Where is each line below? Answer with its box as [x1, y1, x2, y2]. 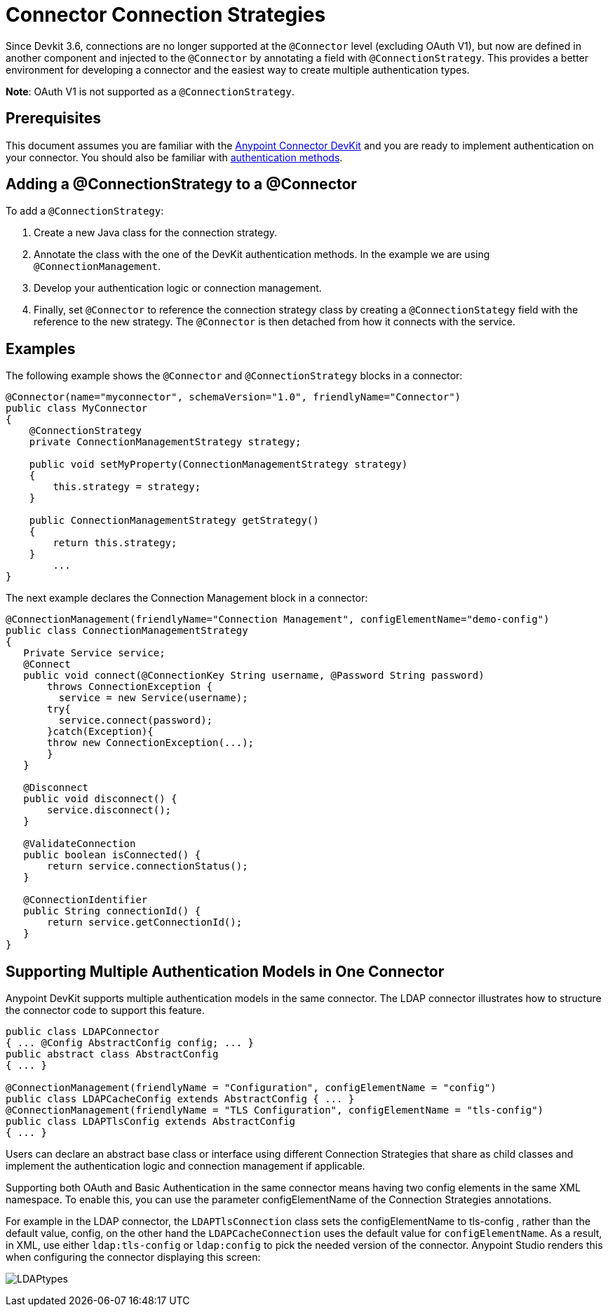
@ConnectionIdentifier [23, 894, 148, 906]
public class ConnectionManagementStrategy [6, 625, 248, 637]
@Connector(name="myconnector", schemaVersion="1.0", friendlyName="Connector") [6, 391, 461, 403]
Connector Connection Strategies [6, 3, 326, 27]
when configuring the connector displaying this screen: [6, 1251, 261, 1264]
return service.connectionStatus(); [47, 860, 248, 872]
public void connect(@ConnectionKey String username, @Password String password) [23, 670, 485, 682]
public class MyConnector [6, 403, 148, 414]
